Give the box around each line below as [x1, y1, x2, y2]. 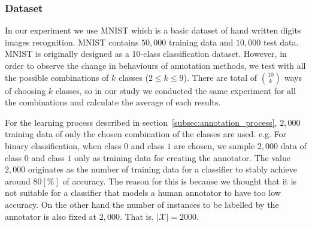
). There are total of [183, 71, 258, 83]
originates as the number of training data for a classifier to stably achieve [28, 163, 297, 175]
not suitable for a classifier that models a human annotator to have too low [5, 186, 281, 199]
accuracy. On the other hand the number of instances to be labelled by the [5, 198, 279, 210]
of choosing [5, 84, 46, 96]
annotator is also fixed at [5, 210, 97, 222]
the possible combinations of [5, 71, 109, 83]
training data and [168, 35, 234, 48]
